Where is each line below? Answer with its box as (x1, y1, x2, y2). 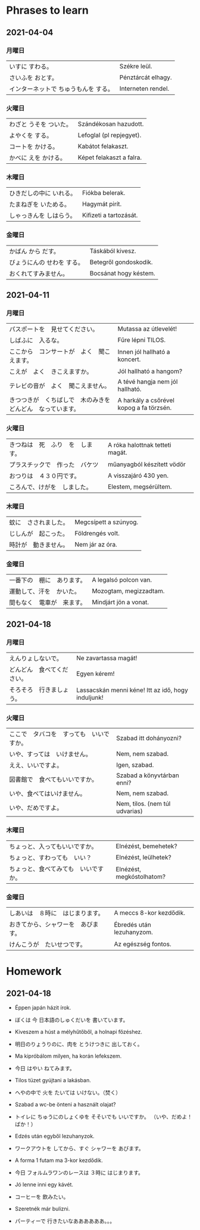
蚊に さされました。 (9, 518, 70, 527)
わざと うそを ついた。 (9, 120, 73, 129)
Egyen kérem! (76, 670, 115, 678)
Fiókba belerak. (82, 189, 126, 197)
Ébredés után (114, 920, 152, 928)
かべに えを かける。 (9, 154, 67, 162)
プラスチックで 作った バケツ (9, 460, 99, 468)
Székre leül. (119, 62, 152, 70)
